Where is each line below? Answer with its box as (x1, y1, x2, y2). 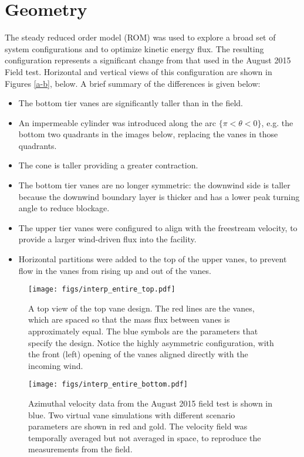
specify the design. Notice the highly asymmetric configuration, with (28, 336, 274, 348)
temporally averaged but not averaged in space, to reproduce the (28, 431, 261, 444)
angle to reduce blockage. (18, 202, 110, 214)
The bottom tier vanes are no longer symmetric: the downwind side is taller (18, 179, 291, 191)
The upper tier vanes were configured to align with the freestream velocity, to (18, 221, 298, 233)
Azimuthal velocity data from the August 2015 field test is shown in (28, 397, 273, 409)
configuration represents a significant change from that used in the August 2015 (5, 54, 291, 66)
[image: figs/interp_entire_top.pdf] (28, 285, 175, 294)
